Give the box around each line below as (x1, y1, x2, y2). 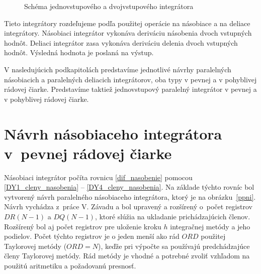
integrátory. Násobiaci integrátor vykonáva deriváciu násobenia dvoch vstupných (4, 28, 252, 38)
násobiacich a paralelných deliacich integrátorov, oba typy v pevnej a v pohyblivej (4, 74, 257, 84)
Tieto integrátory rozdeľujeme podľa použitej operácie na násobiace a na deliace (4, 18, 250, 28)
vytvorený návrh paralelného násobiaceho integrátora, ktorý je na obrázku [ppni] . (4, 191, 256, 202)
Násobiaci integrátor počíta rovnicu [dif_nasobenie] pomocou (4, 172, 193, 182)
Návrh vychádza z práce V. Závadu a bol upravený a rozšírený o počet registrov (4, 201, 252, 212)
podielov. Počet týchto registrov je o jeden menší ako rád (4, 231, 180, 241)
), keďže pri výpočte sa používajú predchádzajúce (98, 240, 250, 251)
